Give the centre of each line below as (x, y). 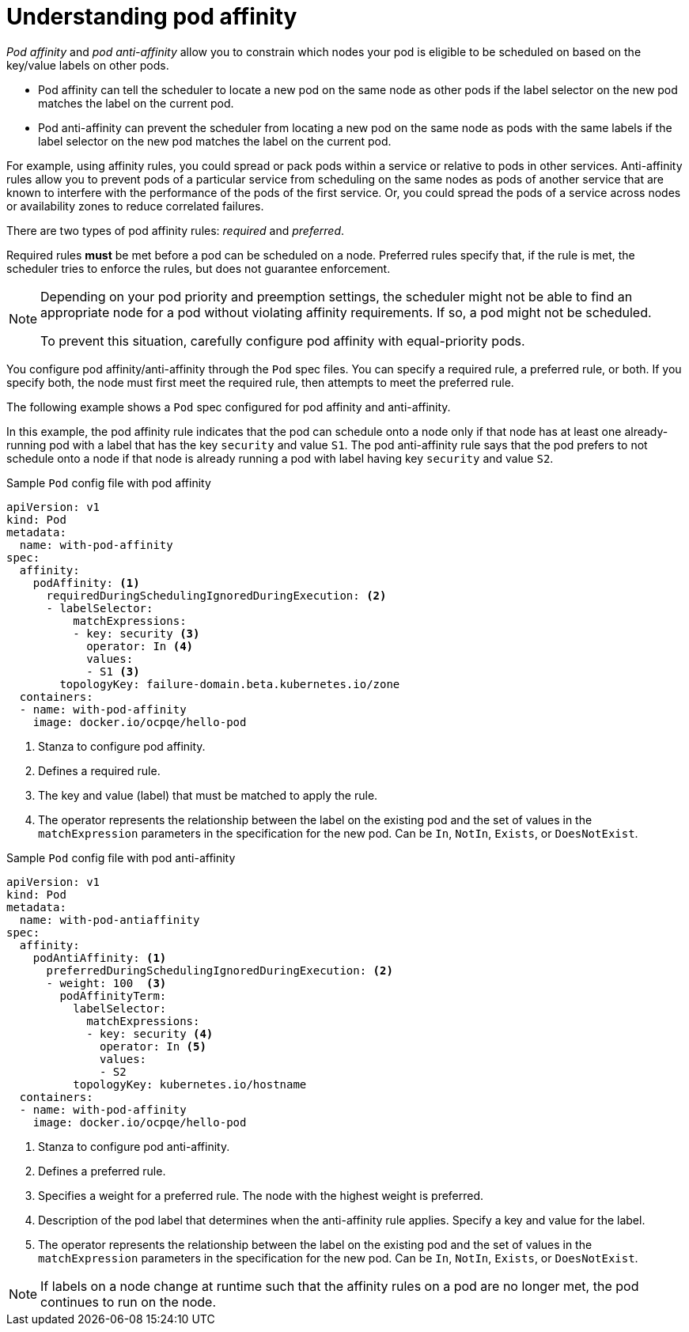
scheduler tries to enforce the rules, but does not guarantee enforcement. (199, 268)
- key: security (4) (150, 1033)
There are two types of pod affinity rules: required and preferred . (176, 230)
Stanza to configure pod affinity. (122, 746)
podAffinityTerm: (113, 995)
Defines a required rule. (99, 770)
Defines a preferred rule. (102, 1171)
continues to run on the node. (129, 1302)
